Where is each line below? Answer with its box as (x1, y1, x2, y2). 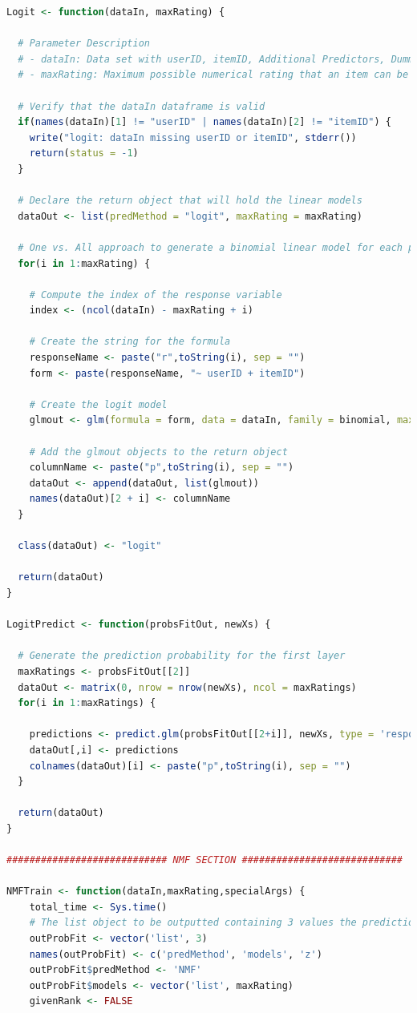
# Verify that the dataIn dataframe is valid (18, 100, 265, 112)
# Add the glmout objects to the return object (29, 446, 288, 458)
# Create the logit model (29, 398, 168, 410)
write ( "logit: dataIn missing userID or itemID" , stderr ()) (29, 131, 357, 143)
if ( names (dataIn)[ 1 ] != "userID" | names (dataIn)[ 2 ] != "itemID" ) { (18, 116, 391, 128)
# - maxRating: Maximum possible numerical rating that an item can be (18, 69, 409, 81)
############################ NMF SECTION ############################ (6, 854, 403, 866)
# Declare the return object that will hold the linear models (18, 195, 362, 207)
